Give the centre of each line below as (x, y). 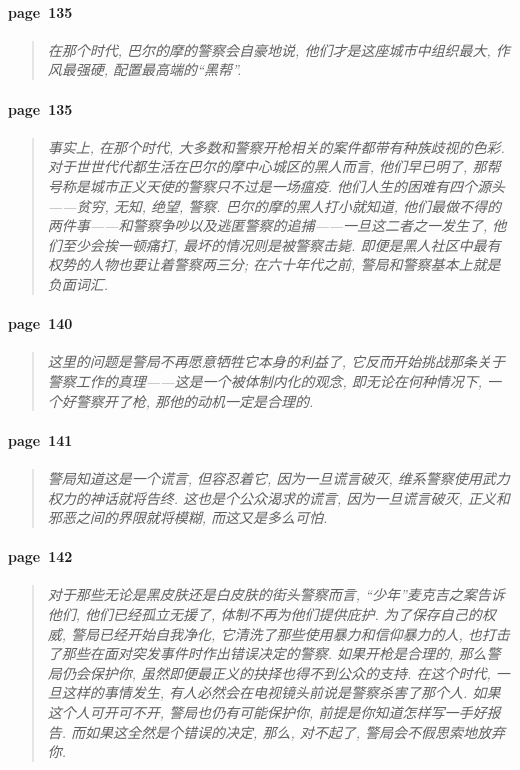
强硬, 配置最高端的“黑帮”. (158, 69)
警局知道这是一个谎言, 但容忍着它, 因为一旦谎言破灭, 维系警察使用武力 (278, 477)
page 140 (40, 323)
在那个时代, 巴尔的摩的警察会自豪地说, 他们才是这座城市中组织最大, (269, 49)
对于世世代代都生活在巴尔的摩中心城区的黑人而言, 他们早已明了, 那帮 (274, 166)
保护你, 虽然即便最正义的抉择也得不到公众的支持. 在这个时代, (290, 672)
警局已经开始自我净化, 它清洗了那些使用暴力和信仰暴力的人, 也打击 (290, 633)
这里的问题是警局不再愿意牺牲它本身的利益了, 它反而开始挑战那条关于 (276, 361)
